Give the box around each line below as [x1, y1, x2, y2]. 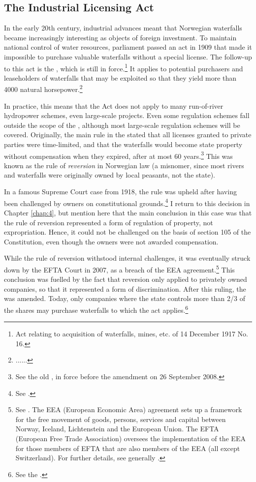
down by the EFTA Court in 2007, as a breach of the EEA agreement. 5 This [4, 263, 235, 274]
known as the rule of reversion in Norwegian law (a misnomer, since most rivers [4, 160, 244, 170]
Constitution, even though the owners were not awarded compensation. [4, 236, 219, 246]
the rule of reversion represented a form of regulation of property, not [4, 217, 213, 227]
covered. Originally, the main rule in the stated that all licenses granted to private [4, 129, 252, 140]
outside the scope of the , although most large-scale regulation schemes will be [4, 120, 240, 130]
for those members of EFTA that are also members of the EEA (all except [15, 443, 240, 453]
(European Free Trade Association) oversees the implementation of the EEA [15, 433, 246, 443]
